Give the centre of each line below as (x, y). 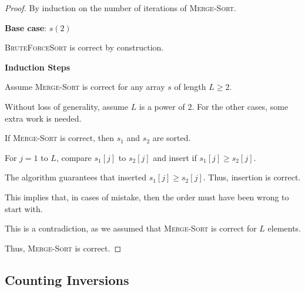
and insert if (175, 157)
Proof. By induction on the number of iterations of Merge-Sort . (120, 8)
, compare (74, 157)
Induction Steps (38, 67)
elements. (284, 228)
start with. (24, 208)
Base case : (26, 27)
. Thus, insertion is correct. (252, 177)
